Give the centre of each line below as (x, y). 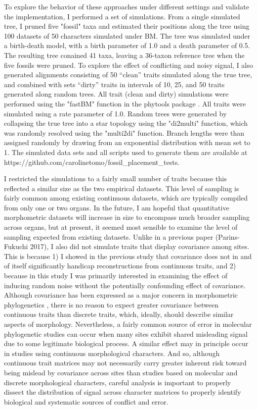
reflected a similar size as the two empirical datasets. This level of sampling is (122, 188)
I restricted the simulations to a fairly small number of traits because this (115, 179)
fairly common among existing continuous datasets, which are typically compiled (126, 198)
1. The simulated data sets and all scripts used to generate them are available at (126, 152)
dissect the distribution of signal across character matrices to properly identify (123, 392)
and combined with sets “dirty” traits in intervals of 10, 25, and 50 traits (114, 84)
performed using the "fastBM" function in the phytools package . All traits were (125, 103)
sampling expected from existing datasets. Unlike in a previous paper (109, 236)
